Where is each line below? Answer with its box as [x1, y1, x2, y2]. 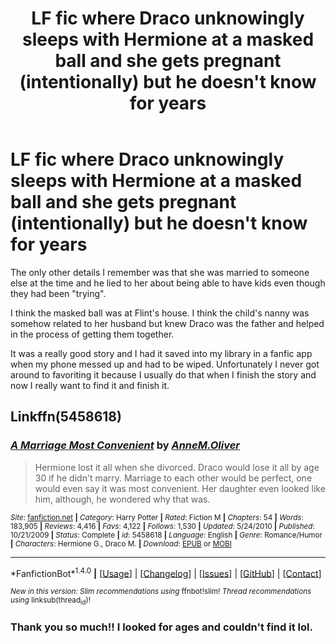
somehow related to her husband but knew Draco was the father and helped [10, 317, 325, 329]
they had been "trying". [10, 287, 107, 299]
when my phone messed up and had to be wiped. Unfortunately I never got [10, 358, 320, 370]
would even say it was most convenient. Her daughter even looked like [34, 482, 326, 494]
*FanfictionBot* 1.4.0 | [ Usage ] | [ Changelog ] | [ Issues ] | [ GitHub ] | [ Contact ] [10, 565, 322, 579]
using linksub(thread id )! [10, 595, 91, 607]
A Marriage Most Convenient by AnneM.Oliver [10, 438, 240, 452]
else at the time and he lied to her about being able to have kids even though [10, 277, 326, 289]
